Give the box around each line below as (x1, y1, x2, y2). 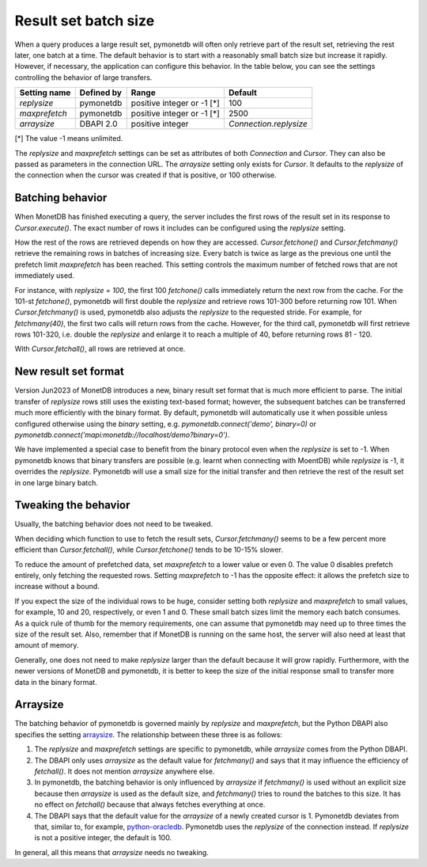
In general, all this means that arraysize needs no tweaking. (14, 847, 209, 857)
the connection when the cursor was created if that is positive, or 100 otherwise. (14, 170, 277, 180)
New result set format (14, 365, 124, 378)
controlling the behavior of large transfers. (14, 72, 153, 82)
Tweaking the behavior (14, 499, 130, 512)
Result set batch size (14, 12, 155, 29)
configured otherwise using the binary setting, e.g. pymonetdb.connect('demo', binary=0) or (14, 419, 316, 428)
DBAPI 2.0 (79, 119, 118, 130)
